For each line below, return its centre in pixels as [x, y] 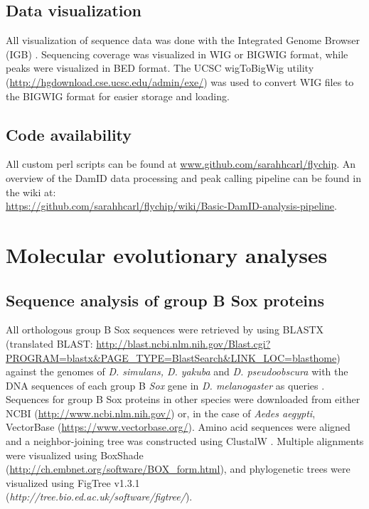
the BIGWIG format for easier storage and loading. [118, 96]
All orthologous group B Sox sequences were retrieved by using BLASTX [165, 329]
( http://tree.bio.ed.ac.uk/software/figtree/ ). [99, 497]
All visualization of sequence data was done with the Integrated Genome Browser [183, 40]
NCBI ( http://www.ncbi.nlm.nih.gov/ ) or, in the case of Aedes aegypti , [161, 413]
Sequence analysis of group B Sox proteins [165, 300]
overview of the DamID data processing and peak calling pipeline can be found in [183, 177]
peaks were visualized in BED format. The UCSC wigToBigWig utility [160, 68]
